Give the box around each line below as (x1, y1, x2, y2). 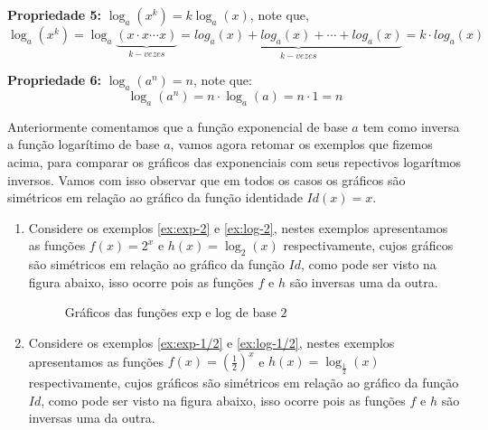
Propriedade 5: (7, 5, 102, 23)
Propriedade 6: (7, 70, 102, 89)
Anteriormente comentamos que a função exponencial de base (7, 117, 348, 136)
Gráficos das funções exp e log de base (64, 303, 277, 322)
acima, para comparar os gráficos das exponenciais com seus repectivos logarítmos (7, 153, 462, 172)
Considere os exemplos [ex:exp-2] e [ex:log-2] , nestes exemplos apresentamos (28, 218, 448, 237)
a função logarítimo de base (7, 135, 160, 154)
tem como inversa (362, 117, 460, 136)
